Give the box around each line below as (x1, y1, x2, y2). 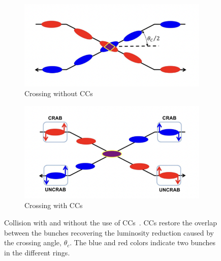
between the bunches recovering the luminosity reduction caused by (4, 227, 214, 238)
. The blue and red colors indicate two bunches (70, 237, 216, 248)
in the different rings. (4, 247, 70, 257)
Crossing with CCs (24, 200, 83, 211)
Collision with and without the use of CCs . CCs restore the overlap (4, 217, 217, 228)
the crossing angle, (4, 237, 61, 248)
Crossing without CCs (24, 88, 93, 99)
